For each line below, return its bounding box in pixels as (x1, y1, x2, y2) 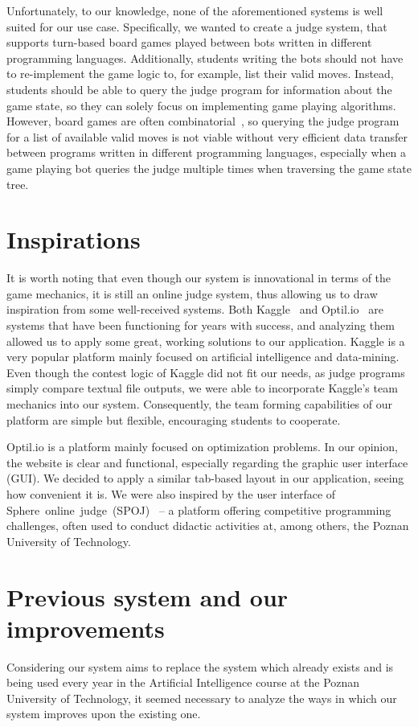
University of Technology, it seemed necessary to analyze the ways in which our (6, 689, 397, 706)
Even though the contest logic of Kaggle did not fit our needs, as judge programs (6, 363, 405, 380)
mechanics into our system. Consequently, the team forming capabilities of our (6, 396, 392, 412)
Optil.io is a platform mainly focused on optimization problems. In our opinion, (6, 438, 398, 455)
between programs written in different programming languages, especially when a (6, 144, 407, 161)
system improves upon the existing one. (6, 705, 201, 722)
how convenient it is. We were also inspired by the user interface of (6, 485, 336, 502)
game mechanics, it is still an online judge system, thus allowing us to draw (6, 285, 378, 302)
